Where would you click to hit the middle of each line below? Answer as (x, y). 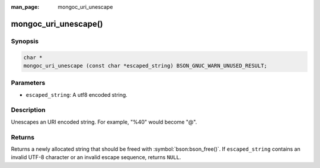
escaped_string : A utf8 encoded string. (76, 94)
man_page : (25, 7)
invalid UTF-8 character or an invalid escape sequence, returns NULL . (96, 157)
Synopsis (25, 41)
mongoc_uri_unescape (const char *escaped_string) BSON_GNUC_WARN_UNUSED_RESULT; (145, 66)
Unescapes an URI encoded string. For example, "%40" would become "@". (104, 122)
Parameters (28, 83)
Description (28, 110)
